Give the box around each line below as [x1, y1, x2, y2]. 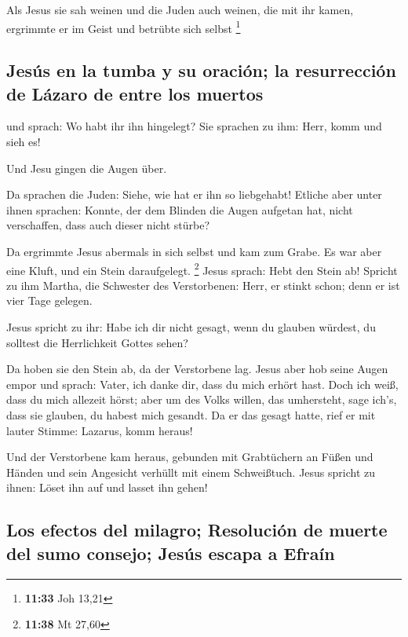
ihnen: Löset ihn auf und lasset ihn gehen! [6, 479, 208, 496]
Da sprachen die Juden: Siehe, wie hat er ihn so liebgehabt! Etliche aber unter [6, 186, 382, 203]
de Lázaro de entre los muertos [6, 81, 264, 105]
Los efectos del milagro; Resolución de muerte [6, 518, 388, 542]
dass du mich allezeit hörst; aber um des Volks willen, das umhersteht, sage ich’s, [6, 391, 397, 408]
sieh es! [6, 134, 41, 150]
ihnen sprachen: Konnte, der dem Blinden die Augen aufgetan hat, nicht [6, 201, 353, 218]
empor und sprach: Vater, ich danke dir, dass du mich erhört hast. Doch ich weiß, [6, 375, 399, 392]
